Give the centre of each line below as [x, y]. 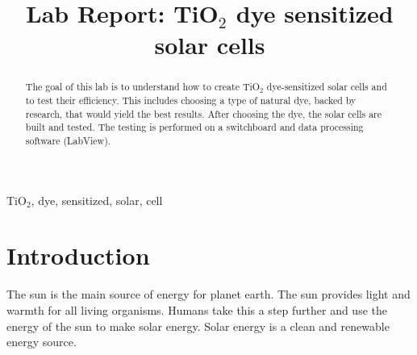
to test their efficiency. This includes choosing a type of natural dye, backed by [191, 100]
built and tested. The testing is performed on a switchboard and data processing [194, 127]
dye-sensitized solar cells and [327, 87]
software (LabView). [68, 140]
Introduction [78, 255]
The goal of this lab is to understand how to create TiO [143, 87]
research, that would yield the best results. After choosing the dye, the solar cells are [204, 113]
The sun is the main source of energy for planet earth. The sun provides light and [208, 294]
